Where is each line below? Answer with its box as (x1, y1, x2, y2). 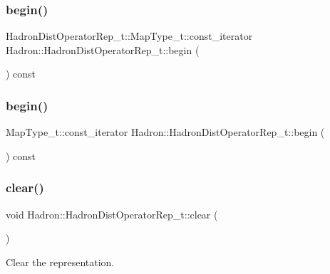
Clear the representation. (6, 254, 115, 269)
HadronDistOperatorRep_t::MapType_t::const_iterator (6, 28, 253, 43)
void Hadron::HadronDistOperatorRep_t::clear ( (6, 206, 218, 221)
